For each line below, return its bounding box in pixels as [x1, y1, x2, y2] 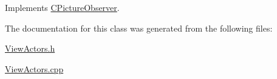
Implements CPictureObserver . [5, 1, 120, 13]
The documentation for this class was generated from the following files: [5, 21, 273, 34]
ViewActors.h [5, 42, 55, 55]
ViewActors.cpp [5, 62, 64, 75]
